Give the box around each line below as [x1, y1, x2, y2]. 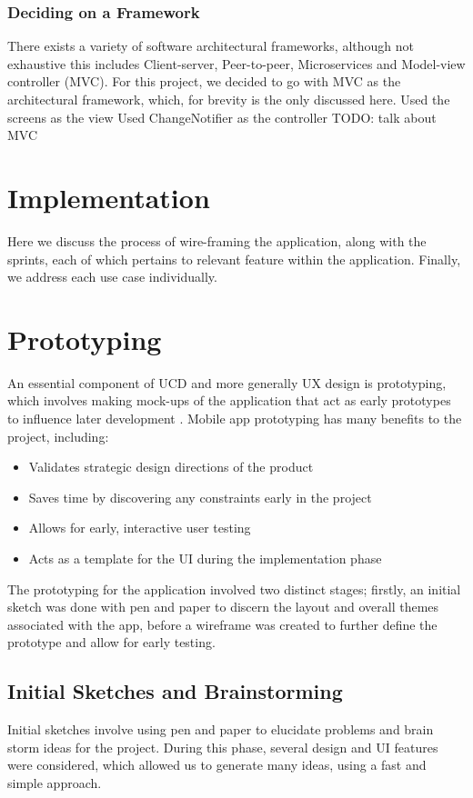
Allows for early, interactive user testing [28, 518, 251, 537]
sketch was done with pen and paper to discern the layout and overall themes [7, 597, 439, 616]
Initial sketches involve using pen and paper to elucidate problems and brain [7, 720, 434, 739]
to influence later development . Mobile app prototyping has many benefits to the [7, 409, 462, 427]
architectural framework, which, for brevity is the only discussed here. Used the [7, 90, 450, 108]
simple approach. [7, 773, 102, 792]
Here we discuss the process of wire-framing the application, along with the [7, 231, 427, 250]
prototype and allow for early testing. [7, 633, 216, 652]
